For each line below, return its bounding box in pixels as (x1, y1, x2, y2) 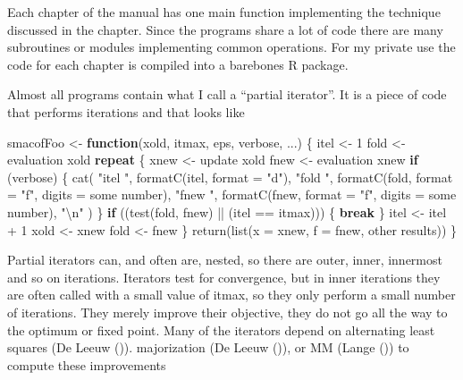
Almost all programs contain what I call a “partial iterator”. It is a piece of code (7, 85, 447, 104)
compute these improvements (7, 355, 166, 374)
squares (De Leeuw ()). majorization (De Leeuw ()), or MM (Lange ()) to (7, 338, 409, 357)
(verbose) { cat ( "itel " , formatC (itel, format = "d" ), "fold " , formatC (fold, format (7, 167, 453, 186)
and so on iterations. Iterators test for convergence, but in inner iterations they (7, 267, 441, 286)
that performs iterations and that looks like (7, 102, 245, 121)
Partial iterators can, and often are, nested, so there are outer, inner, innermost (7, 250, 442, 269)
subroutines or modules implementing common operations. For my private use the (7, 38, 456, 56)
